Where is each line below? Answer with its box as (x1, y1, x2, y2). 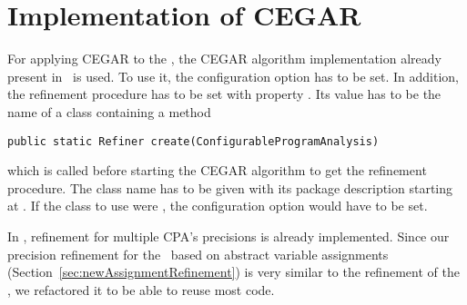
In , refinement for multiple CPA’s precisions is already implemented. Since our (7, 226, 450, 245)
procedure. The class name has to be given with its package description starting (7, 178, 453, 197)
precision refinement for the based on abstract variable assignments (7, 244, 389, 263)
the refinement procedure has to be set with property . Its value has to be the (7, 84, 442, 103)
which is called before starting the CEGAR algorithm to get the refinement (7, 161, 427, 180)
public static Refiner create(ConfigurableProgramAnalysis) (7, 134, 380, 148)
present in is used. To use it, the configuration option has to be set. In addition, (7, 66, 460, 85)
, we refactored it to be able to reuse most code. (7, 280, 275, 299)
